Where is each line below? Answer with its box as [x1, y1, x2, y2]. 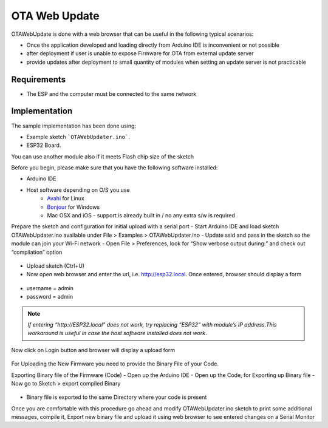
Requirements [11, 74, 66, 84]
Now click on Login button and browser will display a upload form [11, 346, 176, 353]
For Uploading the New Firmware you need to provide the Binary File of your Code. [11, 360, 219, 367]
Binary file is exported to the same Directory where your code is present [26, 393, 207, 401]
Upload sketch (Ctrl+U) [26, 262, 85, 270]
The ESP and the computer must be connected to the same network [26, 90, 197, 97]
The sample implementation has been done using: [11, 122, 137, 129]
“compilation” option [11, 248, 63, 256]
